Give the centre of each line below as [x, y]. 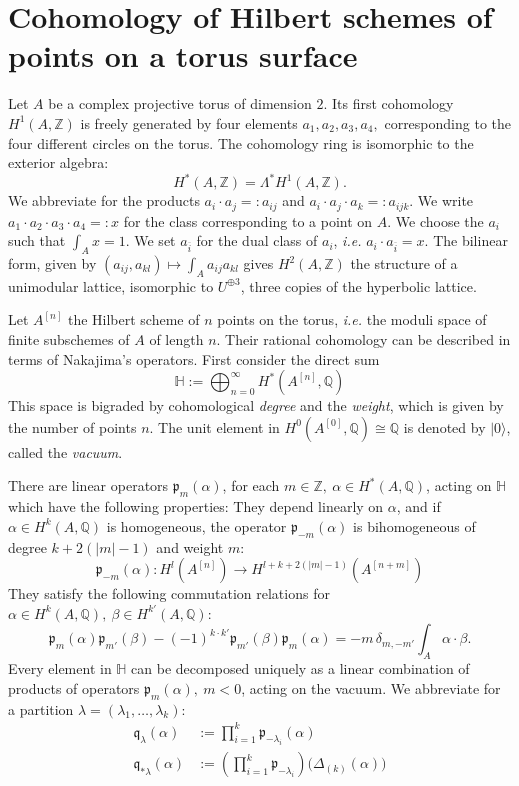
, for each [251, 485]
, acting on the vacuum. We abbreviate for [371, 687]
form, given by [52, 263]
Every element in [60, 668]
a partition [41, 708]
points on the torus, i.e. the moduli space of [352, 319]
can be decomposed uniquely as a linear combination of [300, 668]
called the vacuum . [65, 451]
